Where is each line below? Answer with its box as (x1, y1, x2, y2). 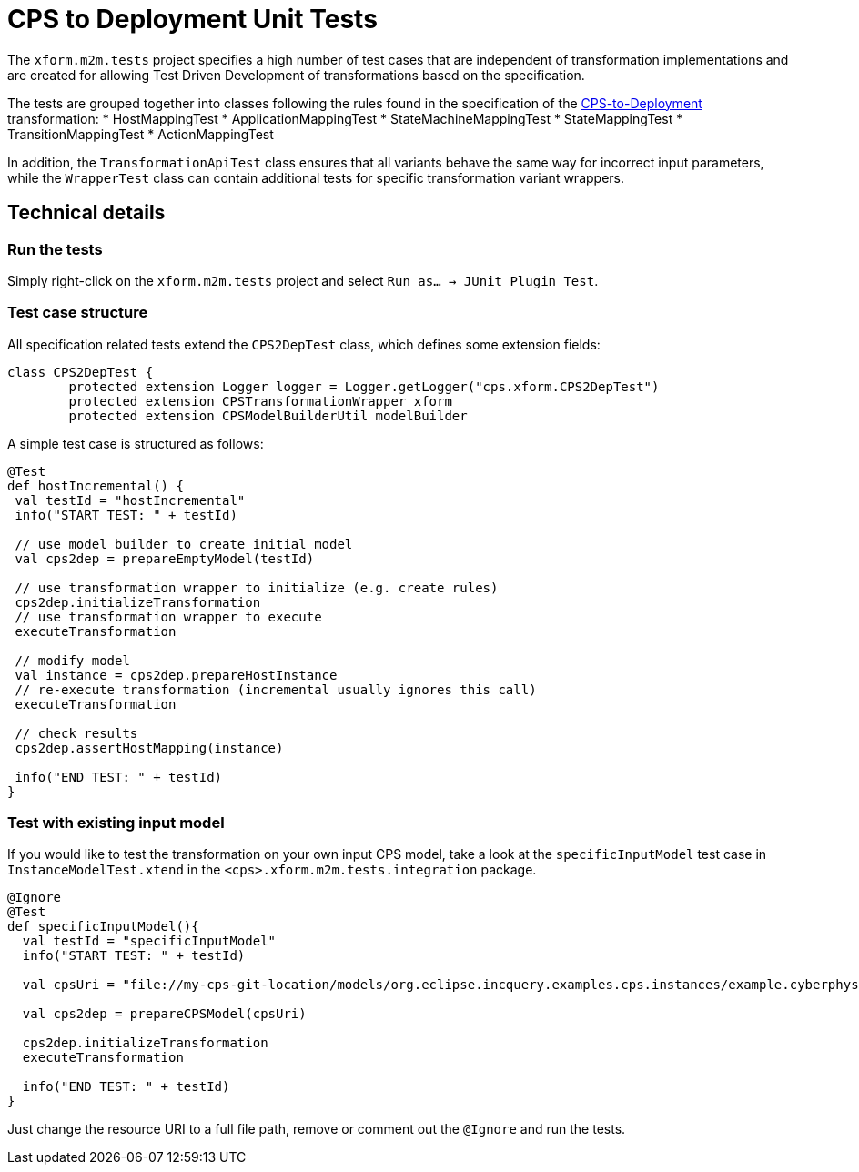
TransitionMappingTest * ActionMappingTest (7, 126, 274, 142)
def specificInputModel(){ (7, 919, 199, 935)
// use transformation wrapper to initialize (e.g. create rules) (15, 580, 499, 595)
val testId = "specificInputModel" (22, 934, 277, 949)
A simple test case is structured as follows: (7, 435, 264, 451)
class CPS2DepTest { (7, 364, 154, 379)
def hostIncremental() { (7, 478, 184, 493)
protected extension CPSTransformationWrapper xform (68, 393, 452, 409)
